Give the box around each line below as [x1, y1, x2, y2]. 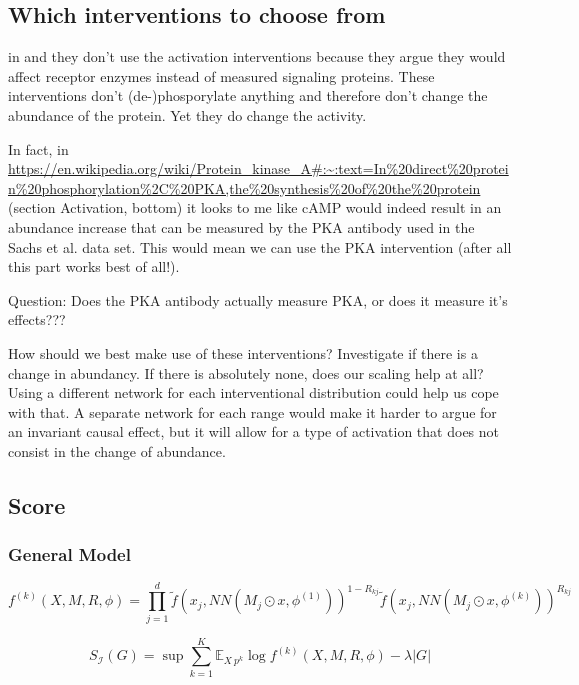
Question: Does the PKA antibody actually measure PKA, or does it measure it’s [8, 289, 508, 310]
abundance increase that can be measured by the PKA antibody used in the [8, 216, 475, 237]
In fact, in [8, 138, 69, 159]
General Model [8, 542, 131, 567]
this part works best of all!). [8, 256, 180, 277]
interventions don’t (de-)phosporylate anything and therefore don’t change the [8, 85, 488, 106]
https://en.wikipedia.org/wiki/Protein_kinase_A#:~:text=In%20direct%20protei [8, 158, 509, 179]
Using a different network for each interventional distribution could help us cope [8, 382, 499, 403]
